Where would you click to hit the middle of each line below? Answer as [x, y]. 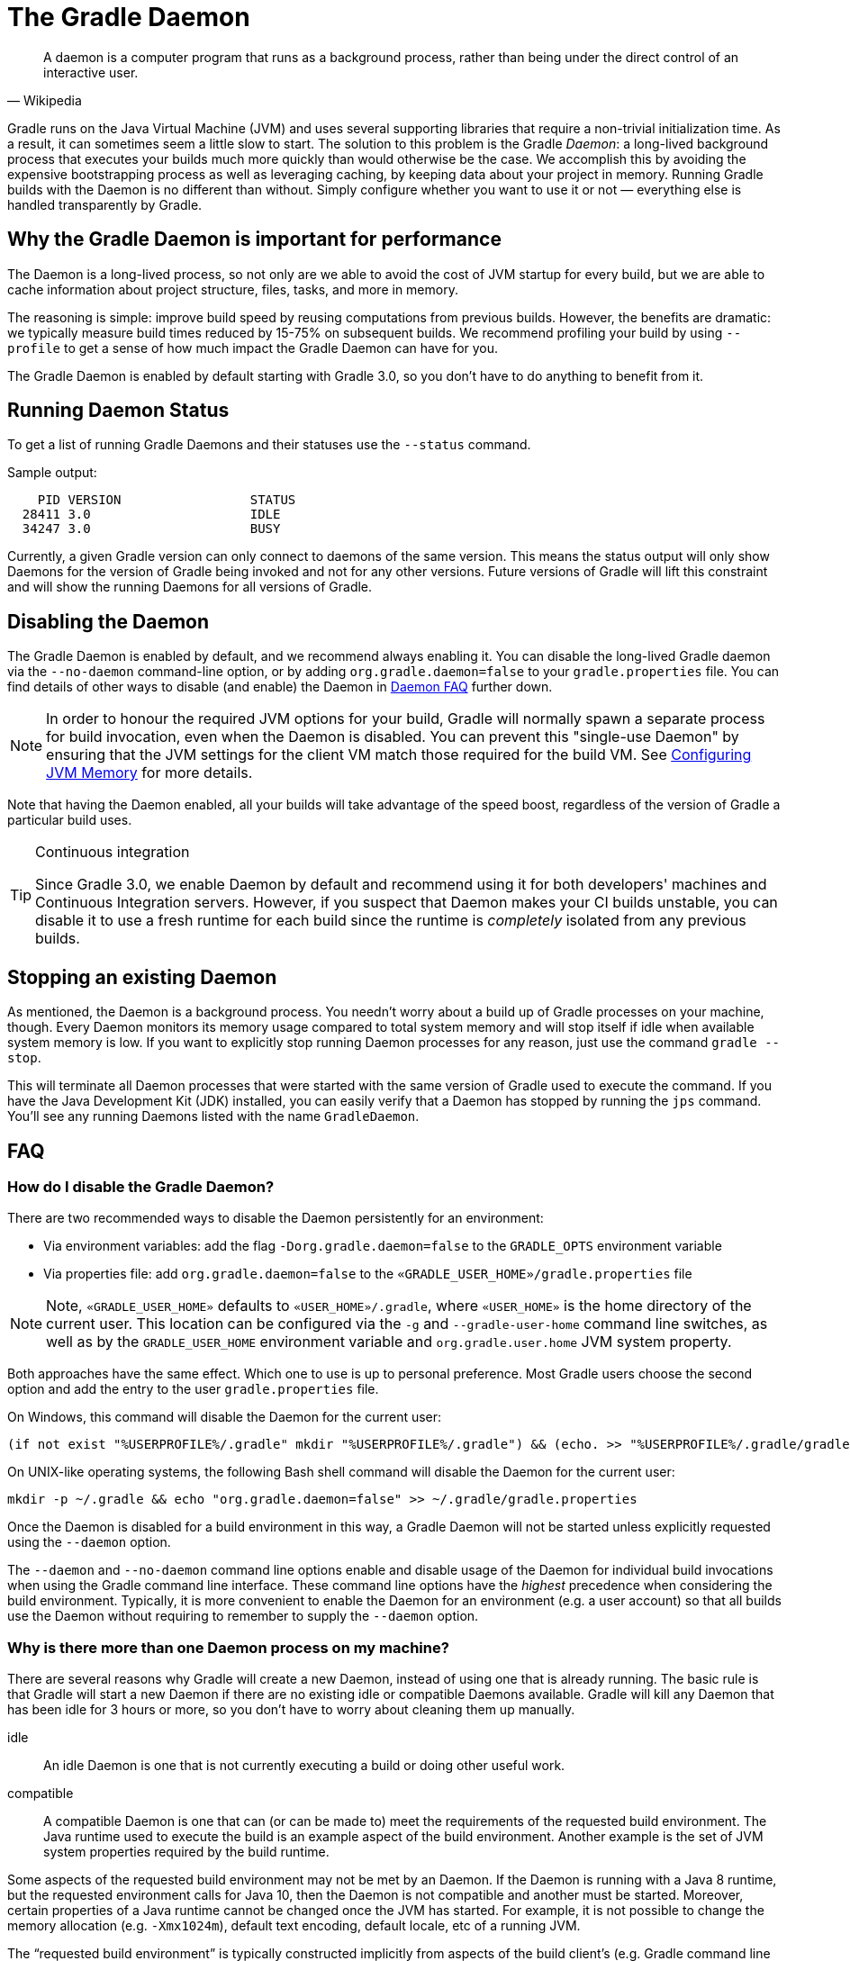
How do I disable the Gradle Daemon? [141, 1186]
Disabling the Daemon [109, 621]
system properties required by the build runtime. [186, 1852]
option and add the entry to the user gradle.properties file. [193, 1389]
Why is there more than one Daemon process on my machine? [228, 1647]
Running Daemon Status [118, 411]
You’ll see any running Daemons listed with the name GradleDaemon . [213, 1116]
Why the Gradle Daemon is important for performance [254, 239]
